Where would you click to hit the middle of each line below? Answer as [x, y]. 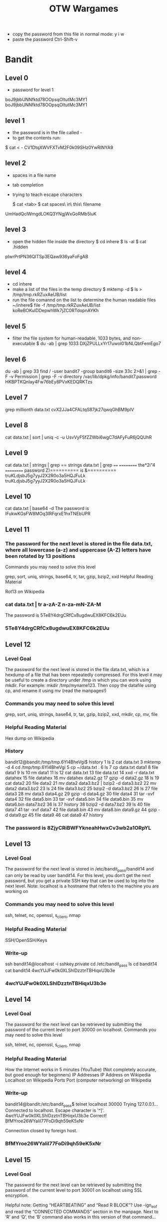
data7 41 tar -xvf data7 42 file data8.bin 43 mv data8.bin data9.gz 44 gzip [81, 809]
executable [24, 344]
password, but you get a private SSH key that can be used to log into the [80, 881]
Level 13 [18, 844]
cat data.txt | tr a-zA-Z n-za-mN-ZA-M [53, 604]
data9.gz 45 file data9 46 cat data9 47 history [56, 815]
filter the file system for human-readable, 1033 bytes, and [72, 338]
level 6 [16, 359]
